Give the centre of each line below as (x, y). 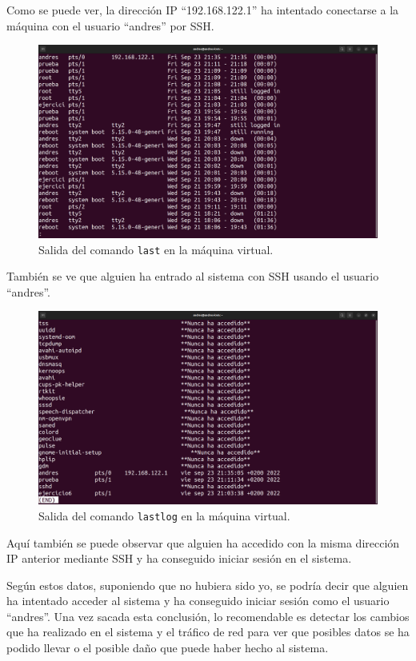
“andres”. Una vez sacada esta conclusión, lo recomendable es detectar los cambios (208, 616)
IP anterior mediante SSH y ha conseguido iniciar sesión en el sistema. (179, 558)
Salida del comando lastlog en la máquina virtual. (164, 515)
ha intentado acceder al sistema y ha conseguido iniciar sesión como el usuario (198, 601)
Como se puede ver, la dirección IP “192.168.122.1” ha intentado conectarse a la (203, 10)
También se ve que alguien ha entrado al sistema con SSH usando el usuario (193, 276)
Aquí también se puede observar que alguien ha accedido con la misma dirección (203, 542)
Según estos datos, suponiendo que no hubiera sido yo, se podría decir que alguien (208, 585)
